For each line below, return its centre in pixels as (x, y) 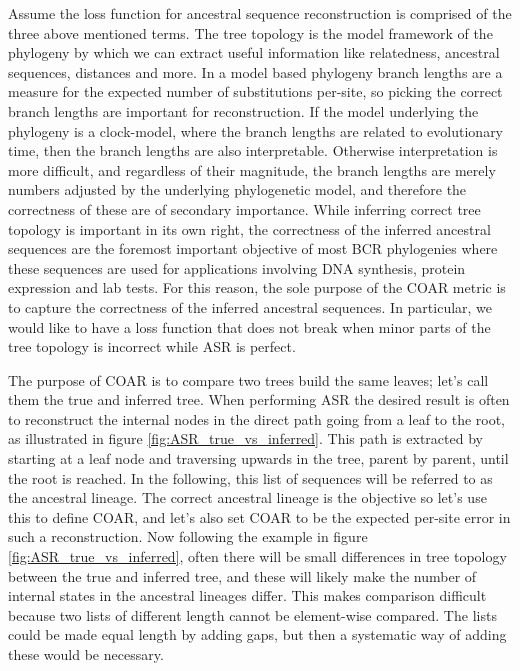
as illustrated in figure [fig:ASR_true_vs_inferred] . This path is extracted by (245, 438)
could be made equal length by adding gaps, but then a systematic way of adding (257, 634)
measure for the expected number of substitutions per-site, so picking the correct (255, 91)
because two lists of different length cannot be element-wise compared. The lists (252, 614)
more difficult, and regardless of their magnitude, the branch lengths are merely (252, 169)
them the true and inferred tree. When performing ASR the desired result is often (259, 399)
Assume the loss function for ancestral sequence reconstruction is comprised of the (260, 13)
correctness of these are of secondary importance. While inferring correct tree (244, 208)
